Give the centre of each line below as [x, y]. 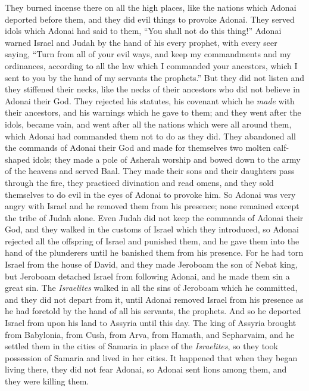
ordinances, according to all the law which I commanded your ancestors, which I [151, 65]
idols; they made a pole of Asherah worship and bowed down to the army [167, 159]
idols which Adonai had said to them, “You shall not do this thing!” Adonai [143, 31]
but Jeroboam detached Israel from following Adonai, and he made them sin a [147, 276]
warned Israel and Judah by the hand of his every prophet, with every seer [141, 42]
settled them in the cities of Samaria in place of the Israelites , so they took [141, 346]
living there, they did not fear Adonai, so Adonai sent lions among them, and [146, 369]
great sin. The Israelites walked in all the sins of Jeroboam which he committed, [151, 288]
